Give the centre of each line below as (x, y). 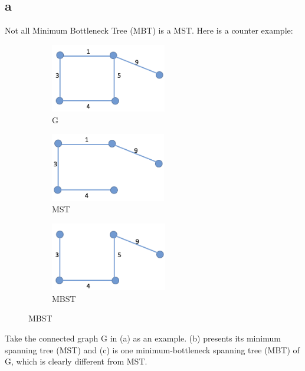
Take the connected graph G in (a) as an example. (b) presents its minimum (143, 338)
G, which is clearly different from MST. (76, 361)
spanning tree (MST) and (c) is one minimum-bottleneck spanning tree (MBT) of (152, 349)
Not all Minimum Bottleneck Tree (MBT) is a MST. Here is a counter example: (149, 30)
